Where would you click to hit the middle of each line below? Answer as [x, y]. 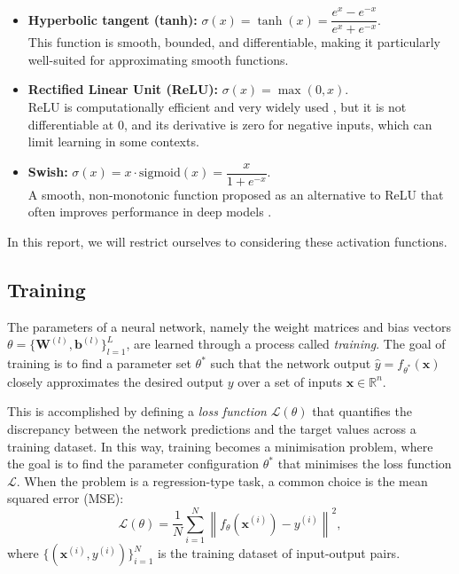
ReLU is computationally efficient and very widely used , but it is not [217, 106]
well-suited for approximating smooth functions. [158, 59]
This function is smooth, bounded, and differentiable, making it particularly [234, 42]
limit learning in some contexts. [113, 142]
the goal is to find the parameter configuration [133, 464]
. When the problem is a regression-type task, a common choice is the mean [222, 480]
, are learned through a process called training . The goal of [286, 344]
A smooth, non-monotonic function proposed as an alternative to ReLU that [236, 194]
